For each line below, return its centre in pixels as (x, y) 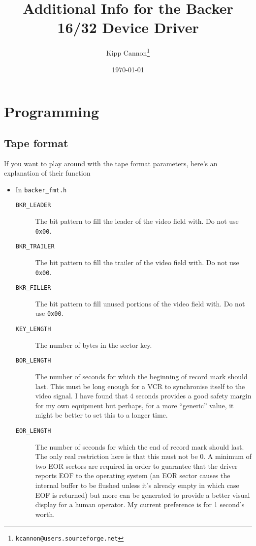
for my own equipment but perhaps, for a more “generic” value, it (134, 405)
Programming (51, 111)
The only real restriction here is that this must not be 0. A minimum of (143, 456)
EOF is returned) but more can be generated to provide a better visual (143, 495)
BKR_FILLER (33, 288)
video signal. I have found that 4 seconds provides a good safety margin (143, 396)
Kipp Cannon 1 (128, 52)
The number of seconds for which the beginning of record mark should (141, 377)
